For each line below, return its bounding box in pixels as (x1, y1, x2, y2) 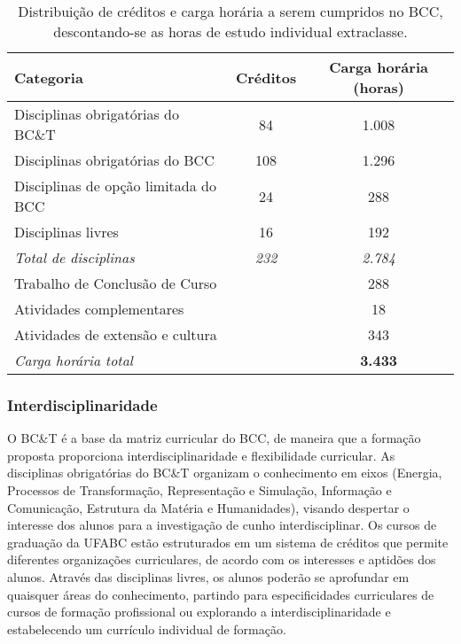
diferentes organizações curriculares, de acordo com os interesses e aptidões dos (7, 550, 436, 569)
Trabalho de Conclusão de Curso (14, 273, 217, 293)
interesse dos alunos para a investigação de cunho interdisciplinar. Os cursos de (7, 516, 437, 534)
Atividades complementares (14, 299, 184, 319)
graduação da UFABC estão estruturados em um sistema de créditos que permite (7, 532, 449, 551)
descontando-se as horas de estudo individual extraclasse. (53, 21, 408, 42)
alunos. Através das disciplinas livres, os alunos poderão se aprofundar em (7, 567, 410, 586)
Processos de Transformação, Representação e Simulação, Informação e (7, 481, 392, 499)
